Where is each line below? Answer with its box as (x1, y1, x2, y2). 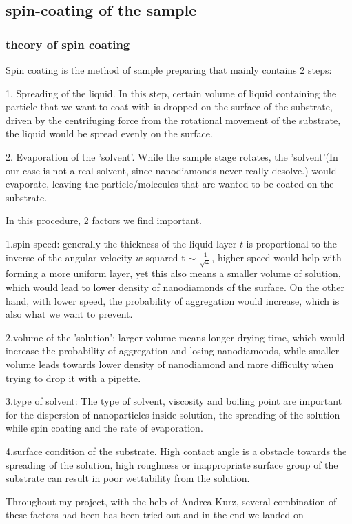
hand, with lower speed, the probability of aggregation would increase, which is (6, 293, 340, 308)
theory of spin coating (6, 35, 130, 52)
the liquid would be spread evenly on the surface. (6, 126, 213, 141)
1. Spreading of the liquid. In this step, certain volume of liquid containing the (6, 85, 337, 100)
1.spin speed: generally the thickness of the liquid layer (6, 236, 237, 250)
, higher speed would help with (211, 250, 342, 264)
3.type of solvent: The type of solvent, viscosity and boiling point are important (6, 394, 342, 408)
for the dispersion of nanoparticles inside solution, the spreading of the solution (6, 407, 340, 421)
